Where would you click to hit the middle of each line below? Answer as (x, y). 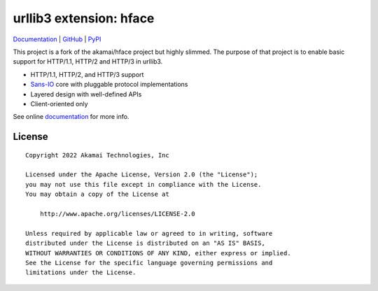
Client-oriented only (59, 104)
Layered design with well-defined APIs (86, 94)
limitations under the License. (81, 272)
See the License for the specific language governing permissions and (149, 263)
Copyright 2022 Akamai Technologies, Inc (97, 155)
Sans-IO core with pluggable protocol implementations (109, 85)
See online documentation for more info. (71, 117)
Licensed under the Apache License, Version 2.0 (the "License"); (142, 175)
